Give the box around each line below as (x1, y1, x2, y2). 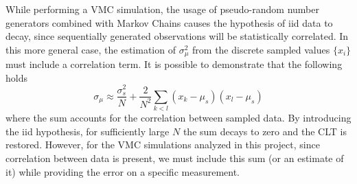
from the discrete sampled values (192, 42, 330, 56)
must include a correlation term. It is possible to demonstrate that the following (5, 57, 343, 71)
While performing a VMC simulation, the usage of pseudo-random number (5, 2, 319, 16)
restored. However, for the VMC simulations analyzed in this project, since (5, 137, 320, 152)
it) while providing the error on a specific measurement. (5, 164, 240, 179)
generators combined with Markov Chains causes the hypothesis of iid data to (5, 15, 333, 30)
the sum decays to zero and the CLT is (183, 124, 347, 138)
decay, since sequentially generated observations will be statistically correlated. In (5, 29, 349, 43)
